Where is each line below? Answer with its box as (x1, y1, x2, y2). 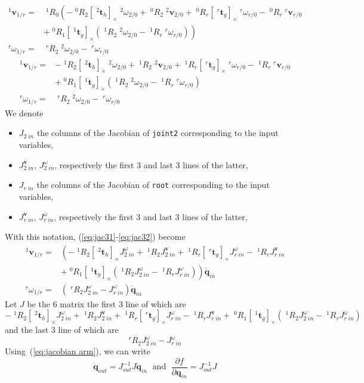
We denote (5, 106, 44, 119)
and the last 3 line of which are (5, 323, 119, 336)
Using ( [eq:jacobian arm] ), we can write (5, 345, 150, 357)
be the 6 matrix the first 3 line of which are (27, 297, 186, 310)
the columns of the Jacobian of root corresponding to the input (36, 178, 270, 191)
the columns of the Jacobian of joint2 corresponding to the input (36, 126, 279, 139)
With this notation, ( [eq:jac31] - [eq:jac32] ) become (5, 230, 186, 243)
